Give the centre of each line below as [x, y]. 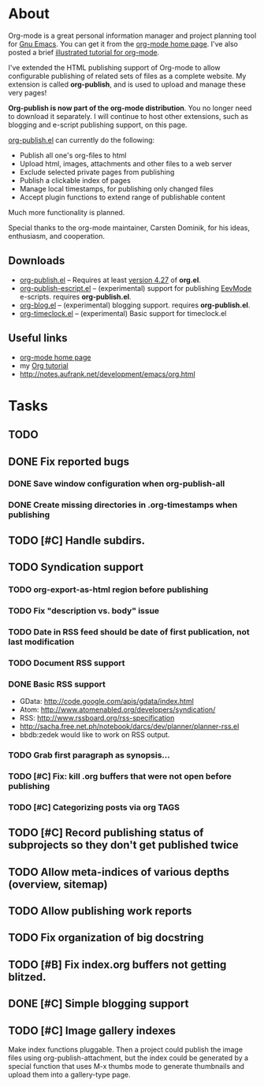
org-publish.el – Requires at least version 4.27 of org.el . [110, 280]
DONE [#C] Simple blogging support [99, 1004]
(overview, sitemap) [58, 884]
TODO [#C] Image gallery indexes [92, 1031]
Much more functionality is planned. [67, 212]
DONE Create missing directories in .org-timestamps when [123, 505]
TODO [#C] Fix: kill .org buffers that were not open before [120, 776]
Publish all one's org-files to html [73, 155]
